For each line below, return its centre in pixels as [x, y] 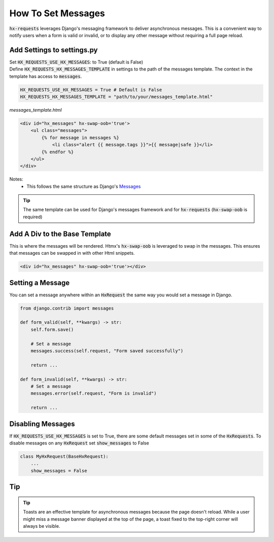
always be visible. [42, 526]
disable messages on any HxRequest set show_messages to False [79, 443]
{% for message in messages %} [80, 138]
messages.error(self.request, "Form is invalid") [94, 394]
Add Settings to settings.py [54, 50]
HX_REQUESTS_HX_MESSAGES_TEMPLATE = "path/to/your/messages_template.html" [116, 97]
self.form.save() [52, 329]
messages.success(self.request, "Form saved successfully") [107, 351]
